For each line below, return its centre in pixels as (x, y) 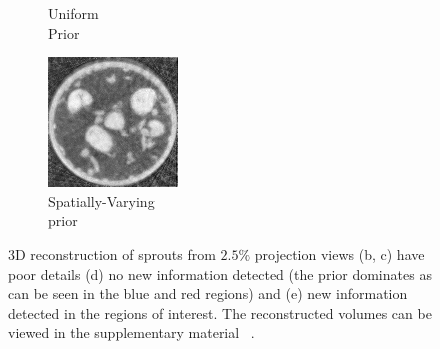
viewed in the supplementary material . (131, 332)
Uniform (73, 13)
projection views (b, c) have (339, 253)
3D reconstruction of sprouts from (112, 253)
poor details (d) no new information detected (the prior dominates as (220, 273)
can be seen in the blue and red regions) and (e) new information (208, 293)
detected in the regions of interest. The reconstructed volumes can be (220, 312)
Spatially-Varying (101, 200)
